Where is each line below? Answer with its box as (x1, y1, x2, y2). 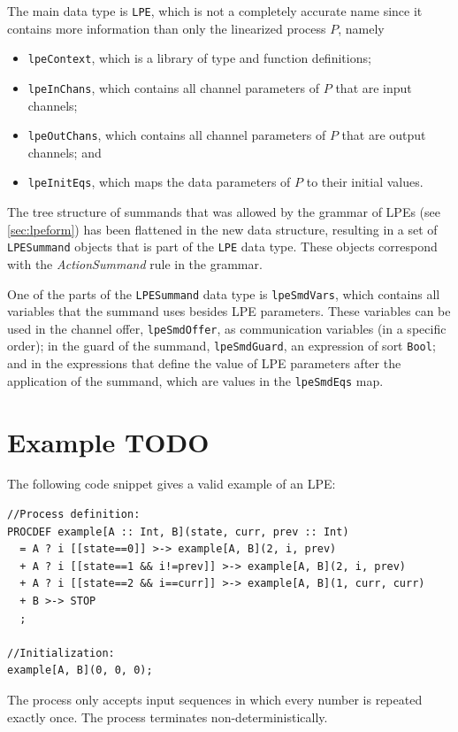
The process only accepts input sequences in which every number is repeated (7, 690, 423, 708)
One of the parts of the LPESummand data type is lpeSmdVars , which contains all (7, 284, 440, 303)
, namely (338, 19, 385, 37)
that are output (341, 126, 426, 144)
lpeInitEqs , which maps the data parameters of (27, 173, 291, 191)
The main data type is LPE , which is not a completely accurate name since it (7, 2, 423, 19)
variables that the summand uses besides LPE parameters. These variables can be (7, 302, 451, 320)
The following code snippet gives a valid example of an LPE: (7, 474, 336, 493)
